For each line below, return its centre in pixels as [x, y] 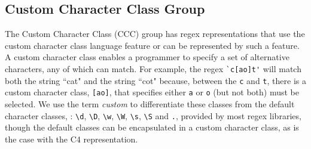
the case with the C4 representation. [71, 139]
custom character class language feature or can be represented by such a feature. [152, 45]
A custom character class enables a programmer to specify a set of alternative [147, 57]
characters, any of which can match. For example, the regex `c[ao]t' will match [153, 68]
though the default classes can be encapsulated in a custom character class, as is [152, 127]
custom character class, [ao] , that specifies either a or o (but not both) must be [152, 92]
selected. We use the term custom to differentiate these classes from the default [150, 103]
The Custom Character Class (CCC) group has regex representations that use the [155, 34]
